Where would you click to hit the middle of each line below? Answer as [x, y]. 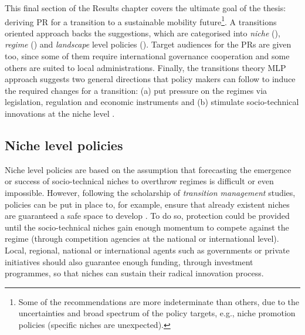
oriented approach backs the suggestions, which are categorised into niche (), [143, 33]
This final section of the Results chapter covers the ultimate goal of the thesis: [145, 8]
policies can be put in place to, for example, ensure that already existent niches [147, 204]
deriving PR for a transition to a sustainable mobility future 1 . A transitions [141, 21]
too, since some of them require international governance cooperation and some [147, 56]
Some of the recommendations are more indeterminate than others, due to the [159, 301]
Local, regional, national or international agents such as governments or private [147, 250]
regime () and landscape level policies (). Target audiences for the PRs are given [148, 44]
